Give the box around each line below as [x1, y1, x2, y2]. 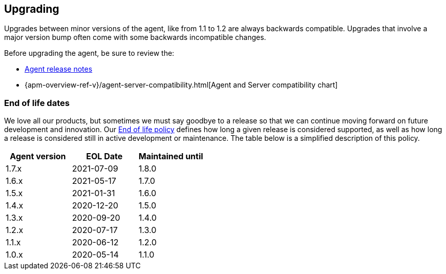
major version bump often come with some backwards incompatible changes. [4, 33, 266, 42]
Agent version [10, 151, 66, 162]
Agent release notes [25, 65, 93, 74]
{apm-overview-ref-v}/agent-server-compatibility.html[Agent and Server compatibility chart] [25, 80, 338, 90]
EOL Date [86, 151, 123, 162]
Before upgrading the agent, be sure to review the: [4, 49, 175, 58]
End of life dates [4, 97, 70, 108]
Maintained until [138, 151, 203, 162]
